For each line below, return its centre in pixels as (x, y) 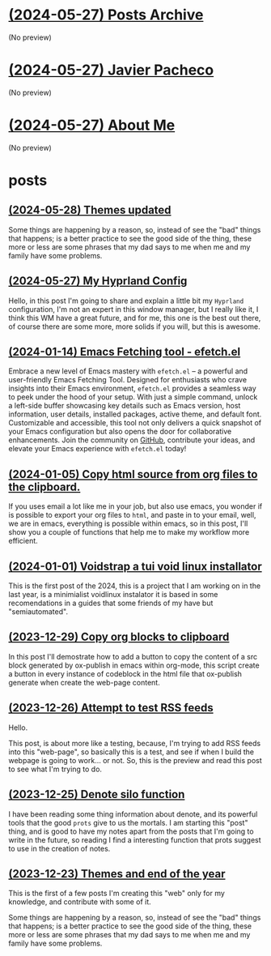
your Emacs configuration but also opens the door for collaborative (120, 432)
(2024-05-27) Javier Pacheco (111, 70)
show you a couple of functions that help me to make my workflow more (129, 532)
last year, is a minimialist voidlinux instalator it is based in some (113, 595)
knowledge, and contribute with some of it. (80, 902)
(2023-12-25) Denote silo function (97, 794)
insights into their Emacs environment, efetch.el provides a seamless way (132, 388)
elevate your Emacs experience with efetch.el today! (97, 449)
